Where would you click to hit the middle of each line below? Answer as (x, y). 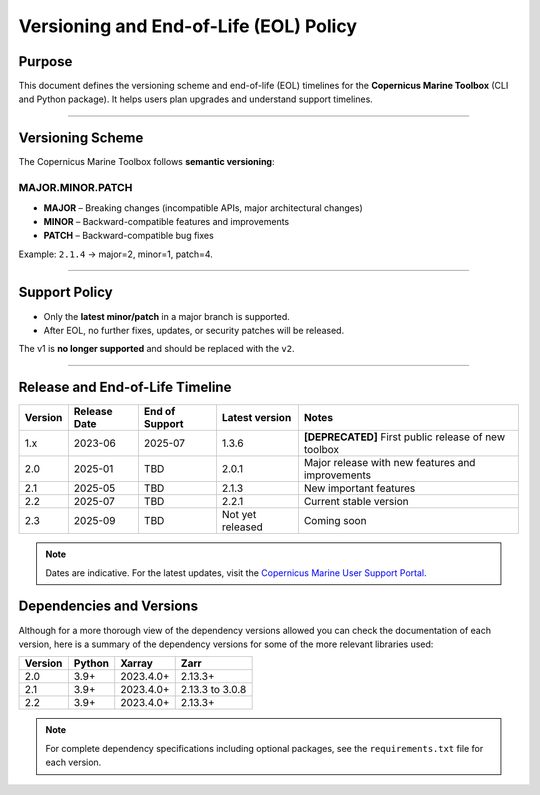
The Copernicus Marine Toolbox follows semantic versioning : (146, 162)
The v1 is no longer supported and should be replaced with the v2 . (156, 349)
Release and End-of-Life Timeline (125, 387)
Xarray (137, 663)
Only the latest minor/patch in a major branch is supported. (166, 316)
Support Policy (66, 292)
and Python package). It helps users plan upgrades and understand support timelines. (196, 99)
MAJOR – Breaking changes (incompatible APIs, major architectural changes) (203, 207)
